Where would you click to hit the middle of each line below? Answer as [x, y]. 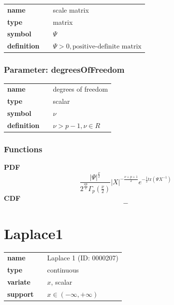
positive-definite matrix [107, 47]
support [21, 294]
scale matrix [71, 9]
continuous [63, 270]
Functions [23, 149]
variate [19, 282]
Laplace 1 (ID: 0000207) [83, 258]
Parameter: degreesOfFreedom [64, 70]
